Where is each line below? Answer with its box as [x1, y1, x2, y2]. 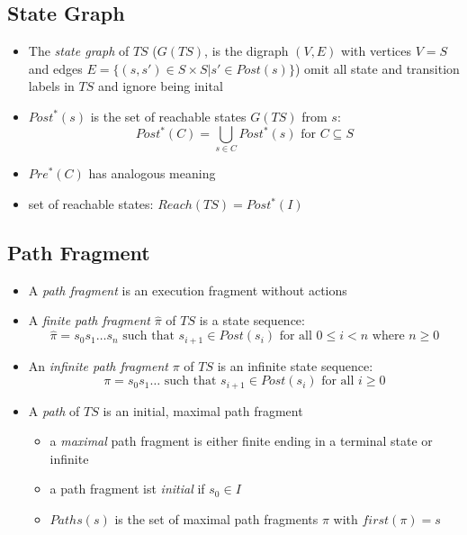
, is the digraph [204, 41, 289, 60]
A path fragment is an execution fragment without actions [28, 280, 347, 299]
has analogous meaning [88, 164, 216, 183]
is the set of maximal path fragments [114, 510, 319, 529]
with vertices [341, 41, 411, 60]
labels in [28, 77, 75, 95]
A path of [28, 401, 80, 420]
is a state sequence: [199, 311, 305, 330]
